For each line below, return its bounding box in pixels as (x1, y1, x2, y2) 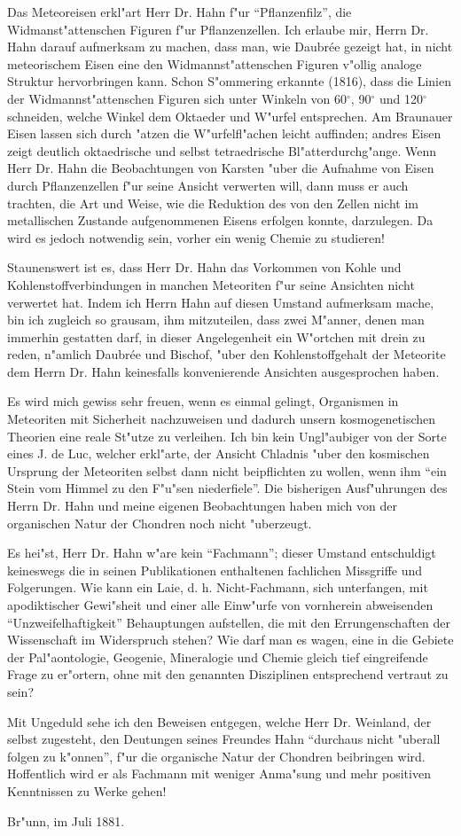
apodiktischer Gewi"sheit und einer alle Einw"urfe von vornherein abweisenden (7, 596, 434, 613)
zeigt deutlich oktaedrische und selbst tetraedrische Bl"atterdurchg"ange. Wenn (7, 141, 437, 160)
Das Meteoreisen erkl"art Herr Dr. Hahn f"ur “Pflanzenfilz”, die (7, 3, 352, 20)
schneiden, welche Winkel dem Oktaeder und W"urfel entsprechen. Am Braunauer (7, 106, 453, 125)
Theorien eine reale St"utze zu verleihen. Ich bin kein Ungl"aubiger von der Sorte (7, 426, 447, 445)
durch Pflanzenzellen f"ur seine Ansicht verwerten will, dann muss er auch (7, 176, 409, 194)
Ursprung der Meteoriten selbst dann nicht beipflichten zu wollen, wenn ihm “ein (7, 461, 447, 480)
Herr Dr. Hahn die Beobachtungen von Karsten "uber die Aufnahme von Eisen (7, 159, 434, 177)
